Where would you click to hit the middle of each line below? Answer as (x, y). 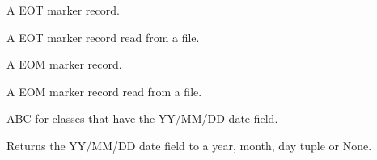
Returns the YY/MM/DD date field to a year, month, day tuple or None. (189, 145)
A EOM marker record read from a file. (104, 91)
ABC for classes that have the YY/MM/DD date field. (142, 118)
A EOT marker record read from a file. (103, 37)
